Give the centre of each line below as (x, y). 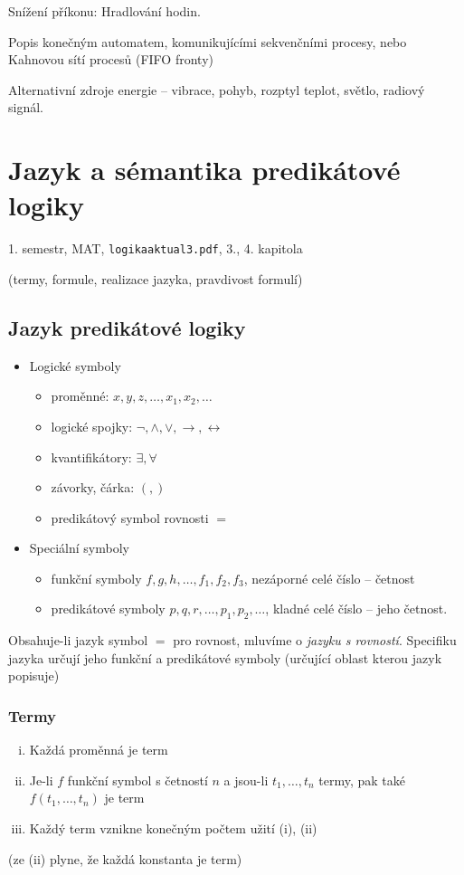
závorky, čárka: (93, 487)
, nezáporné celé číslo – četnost (329, 578)
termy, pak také (362, 780)
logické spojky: (92, 426)
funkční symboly (96, 578)
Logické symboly (75, 365)
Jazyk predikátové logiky (127, 327)
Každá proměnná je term (99, 750)
